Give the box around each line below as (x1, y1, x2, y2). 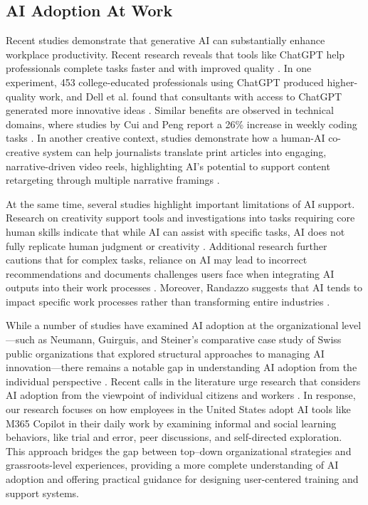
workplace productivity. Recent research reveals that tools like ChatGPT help (6, 46, 345, 61)
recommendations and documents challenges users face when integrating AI (6, 266, 335, 281)
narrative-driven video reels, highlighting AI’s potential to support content (6, 158, 330, 173)
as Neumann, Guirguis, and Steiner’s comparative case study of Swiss (38, 332, 342, 347)
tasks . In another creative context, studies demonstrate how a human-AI (6, 130, 325, 145)
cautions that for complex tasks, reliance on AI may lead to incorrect (6, 252, 307, 267)
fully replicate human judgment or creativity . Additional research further (6, 238, 327, 253)
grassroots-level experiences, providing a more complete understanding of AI (6, 457, 339, 472)
